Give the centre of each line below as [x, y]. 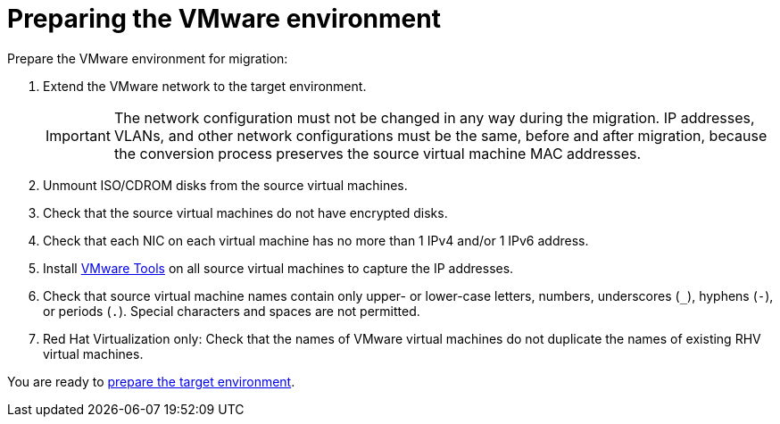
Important [78, 135]
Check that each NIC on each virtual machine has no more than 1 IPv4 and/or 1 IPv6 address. [316, 240]
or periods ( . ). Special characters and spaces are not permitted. [232, 311]
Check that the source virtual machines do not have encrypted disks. [245, 212]
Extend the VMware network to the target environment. [205, 86]
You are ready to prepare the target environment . [151, 381]
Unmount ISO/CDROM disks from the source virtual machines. [225, 185]
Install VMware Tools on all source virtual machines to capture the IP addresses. [278, 268]
